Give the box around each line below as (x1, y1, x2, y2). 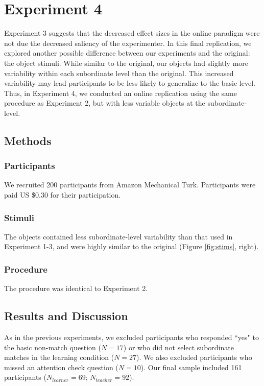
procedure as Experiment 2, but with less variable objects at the (4, 98, 205, 108)
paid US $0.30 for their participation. (4, 189, 121, 200)
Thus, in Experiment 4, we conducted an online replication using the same (4, 87, 237, 98)
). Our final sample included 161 (140, 361, 242, 372)
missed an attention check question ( (4, 361, 118, 372)
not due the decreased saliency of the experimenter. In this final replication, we (4, 37, 252, 48)
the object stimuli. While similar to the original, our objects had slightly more (4, 57, 249, 68)
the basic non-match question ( (4, 342, 101, 352)
